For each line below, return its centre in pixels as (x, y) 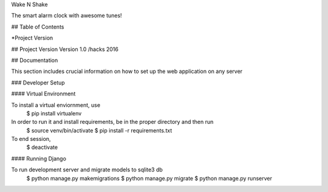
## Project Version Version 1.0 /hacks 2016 (65, 49)
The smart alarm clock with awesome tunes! (67, 16)
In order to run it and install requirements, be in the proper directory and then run (112, 122)
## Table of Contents (38, 27)
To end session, (31, 139)
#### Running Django (39, 159)
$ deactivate (42, 147)
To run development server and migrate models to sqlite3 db (87, 170)
